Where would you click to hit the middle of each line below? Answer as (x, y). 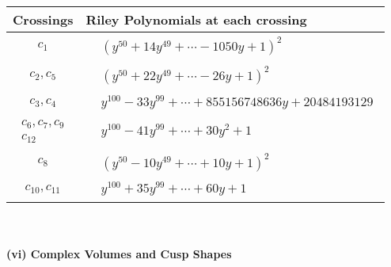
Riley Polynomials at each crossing (196, 19)
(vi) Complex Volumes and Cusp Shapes (119, 253)
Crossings (43, 19)
